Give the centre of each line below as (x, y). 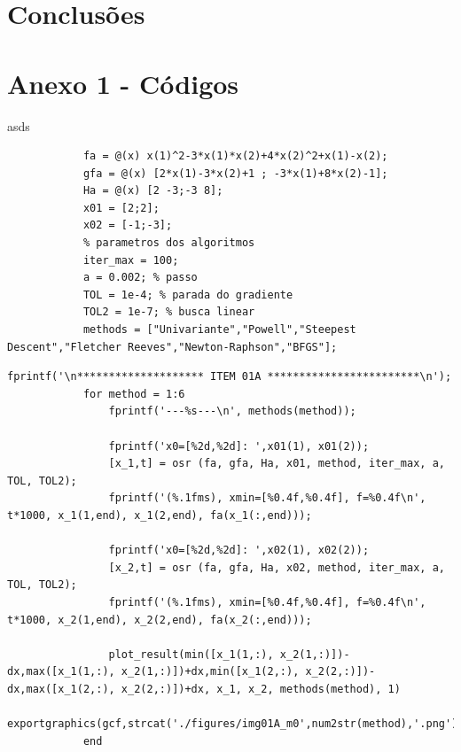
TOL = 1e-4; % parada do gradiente (188, 295)
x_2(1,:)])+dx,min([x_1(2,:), (210, 672)
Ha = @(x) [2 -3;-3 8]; (153, 191)
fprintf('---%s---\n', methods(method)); (232, 411)
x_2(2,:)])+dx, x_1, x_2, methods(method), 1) (261, 689)
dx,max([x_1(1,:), (61, 672)
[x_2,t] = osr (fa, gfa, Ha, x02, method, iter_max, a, (277, 567)
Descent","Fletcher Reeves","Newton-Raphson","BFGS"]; (172, 347)
